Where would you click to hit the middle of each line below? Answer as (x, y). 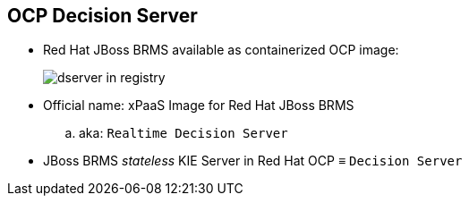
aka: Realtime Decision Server (183, 133)
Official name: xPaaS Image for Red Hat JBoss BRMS (199, 106)
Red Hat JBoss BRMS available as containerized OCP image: (221, 50)
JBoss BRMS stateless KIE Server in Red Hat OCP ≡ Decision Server (253, 161)
